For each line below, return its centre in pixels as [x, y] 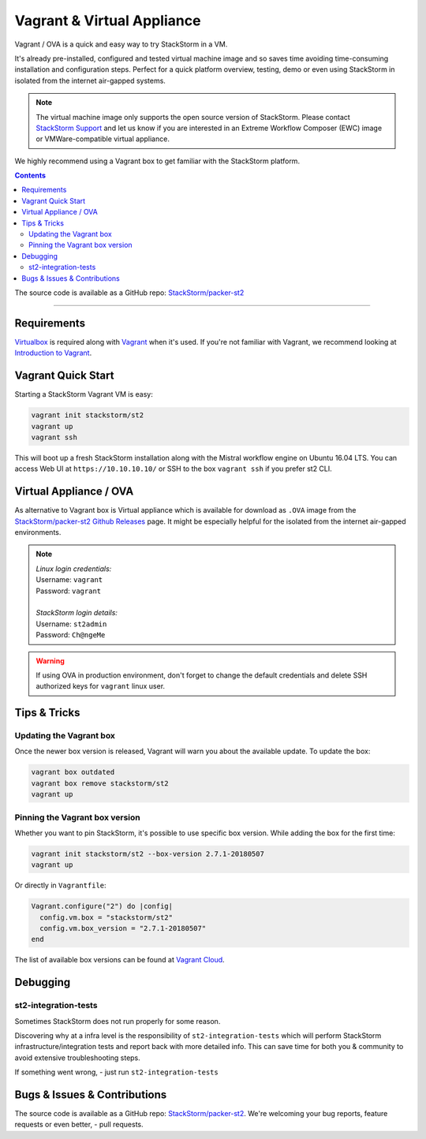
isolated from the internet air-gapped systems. [90, 80]
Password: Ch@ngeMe [71, 635]
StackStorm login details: [77, 613]
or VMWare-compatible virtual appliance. [103, 139]
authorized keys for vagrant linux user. [101, 686]
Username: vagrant [69, 580]
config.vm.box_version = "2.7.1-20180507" [123, 928]
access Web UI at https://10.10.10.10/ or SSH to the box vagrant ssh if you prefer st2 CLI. [174, 469]
